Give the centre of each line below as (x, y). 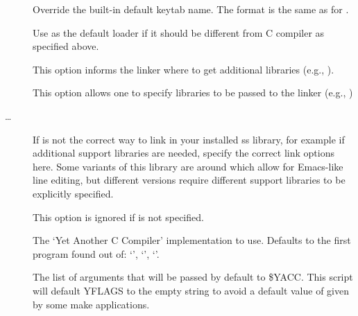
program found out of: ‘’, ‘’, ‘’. (96, 253)
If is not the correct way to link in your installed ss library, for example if (189, 139)
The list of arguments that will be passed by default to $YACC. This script (193, 277)
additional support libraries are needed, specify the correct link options (184, 153)
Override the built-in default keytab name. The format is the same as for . (191, 9)
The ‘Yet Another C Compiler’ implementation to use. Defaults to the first (192, 240)
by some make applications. (91, 304)
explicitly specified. (73, 193)
